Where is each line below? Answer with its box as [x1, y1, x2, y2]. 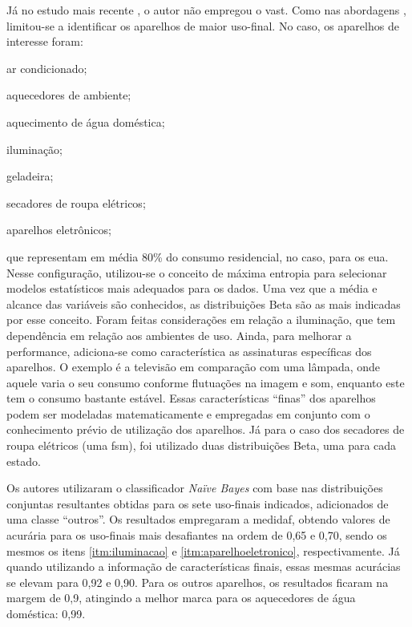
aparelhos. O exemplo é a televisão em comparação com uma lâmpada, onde [6, 358, 381, 375]
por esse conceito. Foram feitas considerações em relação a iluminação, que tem [6, 311, 396, 328]
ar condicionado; [6, 59, 87, 76]
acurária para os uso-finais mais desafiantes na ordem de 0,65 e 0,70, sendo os [6, 527, 387, 544]
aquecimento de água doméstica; [6, 113, 165, 130]
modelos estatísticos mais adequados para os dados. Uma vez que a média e [6, 280, 378, 297]
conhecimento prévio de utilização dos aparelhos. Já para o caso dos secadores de [6, 421, 405, 438]
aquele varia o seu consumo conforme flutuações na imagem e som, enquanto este [6, 374, 405, 390]
